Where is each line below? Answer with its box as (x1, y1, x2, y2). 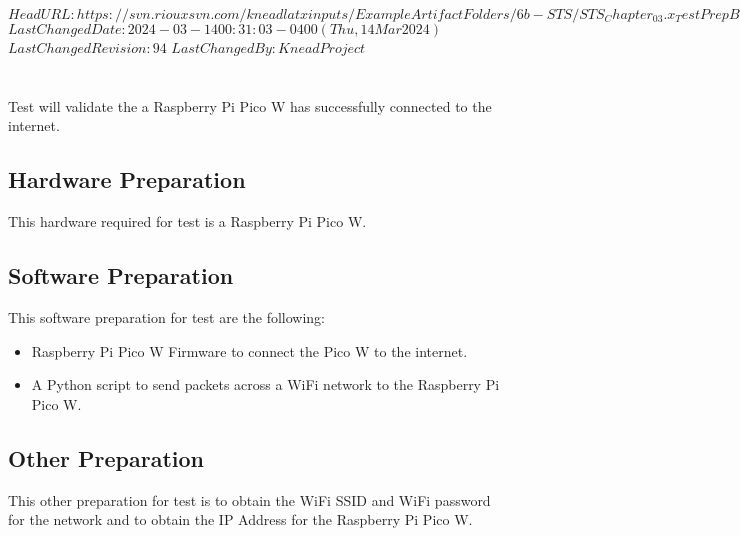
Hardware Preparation (8, 164, 246, 195)
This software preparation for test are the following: (8, 306, 325, 327)
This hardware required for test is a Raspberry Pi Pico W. (8, 211, 367, 232)
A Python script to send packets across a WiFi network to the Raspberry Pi (31, 374, 500, 395)
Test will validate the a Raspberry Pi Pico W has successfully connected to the (8, 95, 492, 116)
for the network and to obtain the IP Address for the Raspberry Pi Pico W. (8, 509, 473, 530)
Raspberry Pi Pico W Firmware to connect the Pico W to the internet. (31, 340, 468, 361)
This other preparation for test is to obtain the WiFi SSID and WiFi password (8, 489, 491, 510)
